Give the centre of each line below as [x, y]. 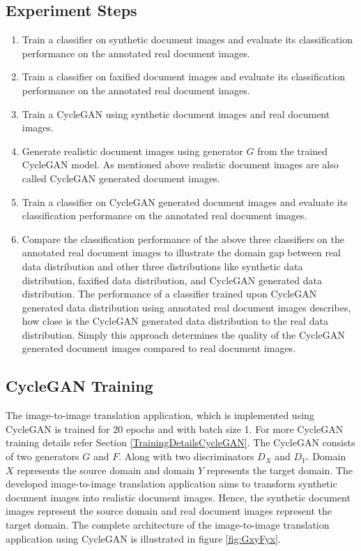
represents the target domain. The [279, 470]
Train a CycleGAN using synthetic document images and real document [176, 113]
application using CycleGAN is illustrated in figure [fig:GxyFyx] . [143, 538]
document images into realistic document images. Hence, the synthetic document [178, 497]
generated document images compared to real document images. [159, 348]
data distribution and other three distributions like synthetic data [162, 266]
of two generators [43, 456]
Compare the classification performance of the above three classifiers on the [183, 238]
